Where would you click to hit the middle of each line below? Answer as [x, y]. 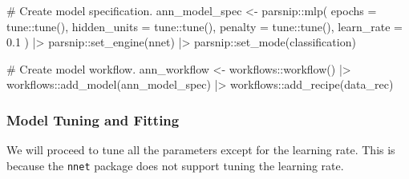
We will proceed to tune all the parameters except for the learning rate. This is [201, 150]
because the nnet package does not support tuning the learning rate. [175, 165]
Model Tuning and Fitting [93, 119]
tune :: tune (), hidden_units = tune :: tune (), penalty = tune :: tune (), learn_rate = [204, 26]
